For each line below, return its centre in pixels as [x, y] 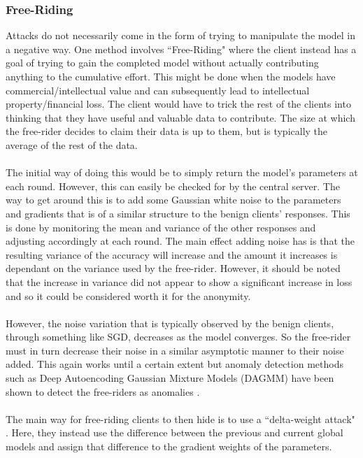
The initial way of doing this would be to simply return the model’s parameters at [182, 172]
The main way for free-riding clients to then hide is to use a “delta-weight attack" [180, 418]
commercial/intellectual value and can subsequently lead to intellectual [158, 90]
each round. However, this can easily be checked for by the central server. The [173, 186]
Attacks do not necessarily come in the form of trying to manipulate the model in [181, 35]
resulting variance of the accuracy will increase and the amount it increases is [172, 254]
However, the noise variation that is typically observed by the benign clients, [170, 323]
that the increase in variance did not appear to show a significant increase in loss [179, 281]
